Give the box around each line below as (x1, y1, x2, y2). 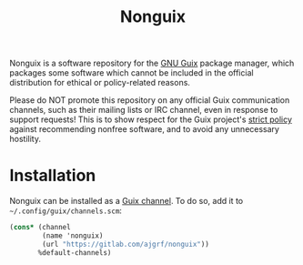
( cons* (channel (9, 223, 71, 232)
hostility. (9, 134, 41, 145)
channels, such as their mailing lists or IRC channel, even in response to (9, 105, 278, 116)
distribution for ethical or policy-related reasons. (9, 77, 191, 88)
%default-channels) (37, 248, 112, 257)
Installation (9, 166, 96, 186)
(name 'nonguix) (42, 231, 104, 240)
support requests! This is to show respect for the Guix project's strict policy (9, 114, 293, 125)
